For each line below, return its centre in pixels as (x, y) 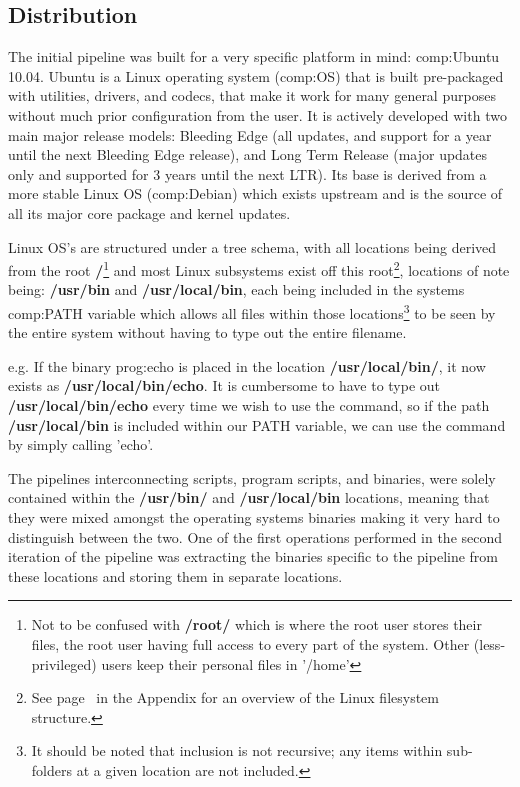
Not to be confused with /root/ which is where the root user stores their (256, 624)
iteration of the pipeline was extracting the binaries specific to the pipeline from (253, 556)
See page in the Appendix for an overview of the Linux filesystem (235, 697)
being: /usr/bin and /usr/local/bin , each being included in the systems (236, 289)
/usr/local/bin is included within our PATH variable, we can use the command (257, 424)
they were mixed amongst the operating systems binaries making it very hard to (254, 516)
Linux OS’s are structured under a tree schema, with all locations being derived (252, 246)
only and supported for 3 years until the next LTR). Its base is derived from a (247, 173)
